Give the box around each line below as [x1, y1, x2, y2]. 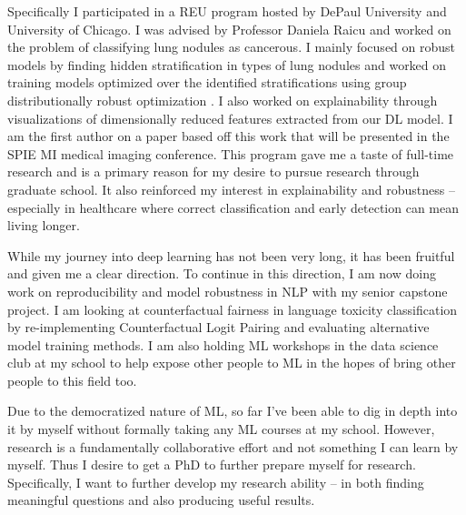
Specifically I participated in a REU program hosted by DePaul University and [7, 2, 447, 20]
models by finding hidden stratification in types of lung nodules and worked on [7, 55, 447, 74]
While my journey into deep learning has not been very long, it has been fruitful [7, 246, 455, 265]
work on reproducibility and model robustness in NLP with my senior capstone [7, 281, 448, 300]
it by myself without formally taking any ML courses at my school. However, [7, 419, 435, 439]
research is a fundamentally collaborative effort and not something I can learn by [7, 437, 459, 456]
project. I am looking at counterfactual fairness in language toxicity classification [7, 299, 458, 318]
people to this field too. [7, 370, 137, 389]
